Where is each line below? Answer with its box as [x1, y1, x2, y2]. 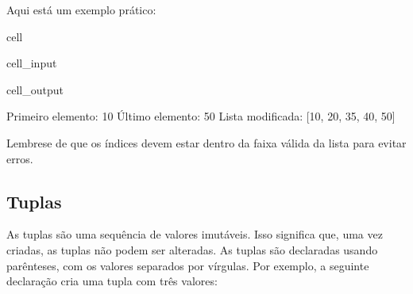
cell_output [6, 81, 64, 97]
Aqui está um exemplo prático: [6, 2, 156, 17]
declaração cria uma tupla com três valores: [6, 273, 218, 289]
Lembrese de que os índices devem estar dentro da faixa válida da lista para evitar [6, 134, 407, 151]
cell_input [6, 55, 57, 71]
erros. [6, 150, 33, 166]
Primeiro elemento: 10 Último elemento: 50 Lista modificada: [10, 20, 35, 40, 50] [6, 108, 396, 124]
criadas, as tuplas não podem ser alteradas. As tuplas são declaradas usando [6, 241, 378, 258]
